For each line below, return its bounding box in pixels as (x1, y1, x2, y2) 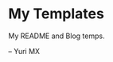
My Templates (8, 5, 105, 23)
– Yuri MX (8, 46, 41, 56)
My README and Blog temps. (8, 31, 105, 41)
